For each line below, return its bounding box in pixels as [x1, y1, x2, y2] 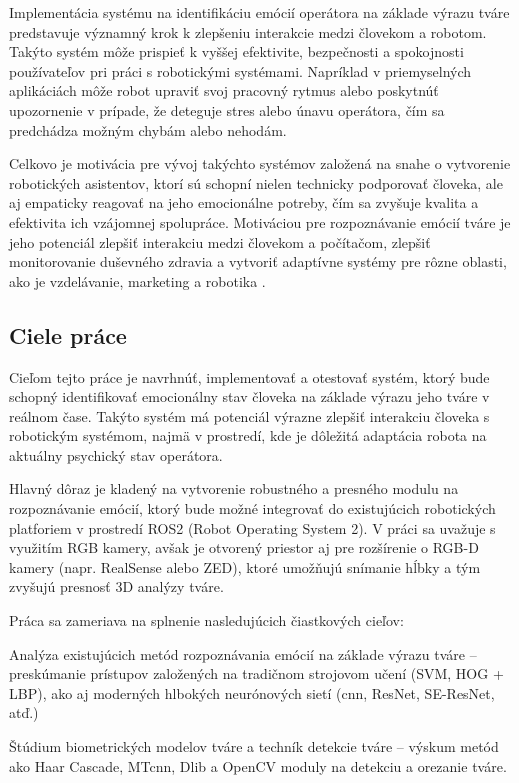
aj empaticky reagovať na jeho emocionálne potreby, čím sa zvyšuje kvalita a [9, 192, 479, 213]
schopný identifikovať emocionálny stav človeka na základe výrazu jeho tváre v [9, 386, 490, 407]
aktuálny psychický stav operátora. [9, 444, 223, 465]
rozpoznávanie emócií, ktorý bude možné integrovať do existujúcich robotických [9, 498, 496, 519]
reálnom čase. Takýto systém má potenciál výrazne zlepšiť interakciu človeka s [9, 405, 490, 426]
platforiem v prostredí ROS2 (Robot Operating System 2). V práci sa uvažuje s [9, 517, 496, 538]
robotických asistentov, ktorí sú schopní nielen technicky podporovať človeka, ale [9, 172, 503, 193]
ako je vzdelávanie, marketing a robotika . [9, 270, 266, 291]
